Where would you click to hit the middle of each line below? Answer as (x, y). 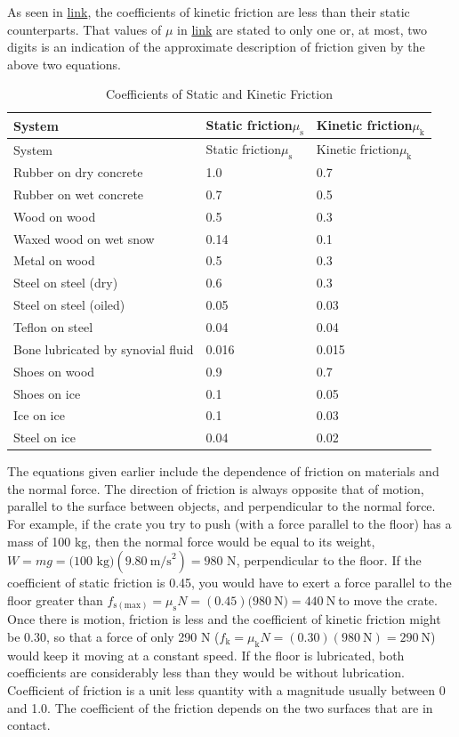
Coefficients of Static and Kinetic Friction (219, 94)
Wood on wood (55, 216)
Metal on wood (54, 260)
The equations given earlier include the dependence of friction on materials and (223, 471)
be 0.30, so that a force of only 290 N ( (113, 636)
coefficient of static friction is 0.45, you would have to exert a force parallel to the (229, 583)
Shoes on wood (54, 371)
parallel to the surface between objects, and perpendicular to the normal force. (221, 506)
